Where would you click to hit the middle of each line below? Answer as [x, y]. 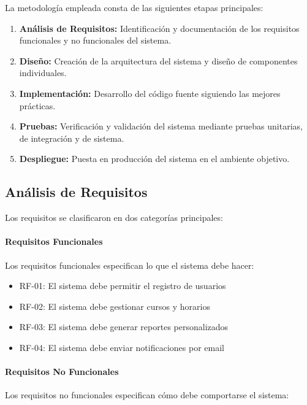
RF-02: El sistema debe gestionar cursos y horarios [115, 306]
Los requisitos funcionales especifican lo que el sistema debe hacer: [130, 265]
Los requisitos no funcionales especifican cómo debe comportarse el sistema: [147, 395]
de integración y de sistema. [72, 138]
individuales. [43, 73]
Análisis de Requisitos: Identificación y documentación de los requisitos [159, 28]
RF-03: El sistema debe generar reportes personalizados [124, 327]
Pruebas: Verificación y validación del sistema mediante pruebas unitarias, [161, 126]
